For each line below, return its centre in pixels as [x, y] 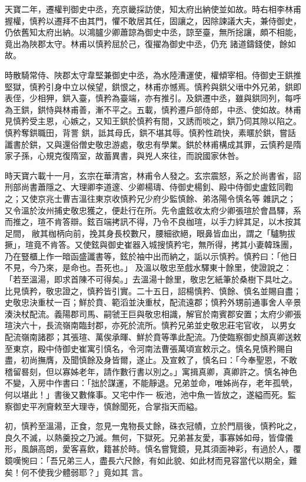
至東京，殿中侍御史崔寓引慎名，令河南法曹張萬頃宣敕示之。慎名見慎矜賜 [145, 348]
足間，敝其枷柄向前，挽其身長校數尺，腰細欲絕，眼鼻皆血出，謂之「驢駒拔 [150, 233]
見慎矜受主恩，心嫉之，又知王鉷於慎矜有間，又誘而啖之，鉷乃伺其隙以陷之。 [153, 121]
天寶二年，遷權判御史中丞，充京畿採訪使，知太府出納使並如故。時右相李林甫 [153, 9]
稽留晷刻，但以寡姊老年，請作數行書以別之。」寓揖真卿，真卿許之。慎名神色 [151, 371]
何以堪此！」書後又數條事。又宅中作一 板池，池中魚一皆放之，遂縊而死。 [146, 394]
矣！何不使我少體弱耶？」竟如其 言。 [76, 472]
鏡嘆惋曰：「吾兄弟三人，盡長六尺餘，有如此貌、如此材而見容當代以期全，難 [151, 460]
